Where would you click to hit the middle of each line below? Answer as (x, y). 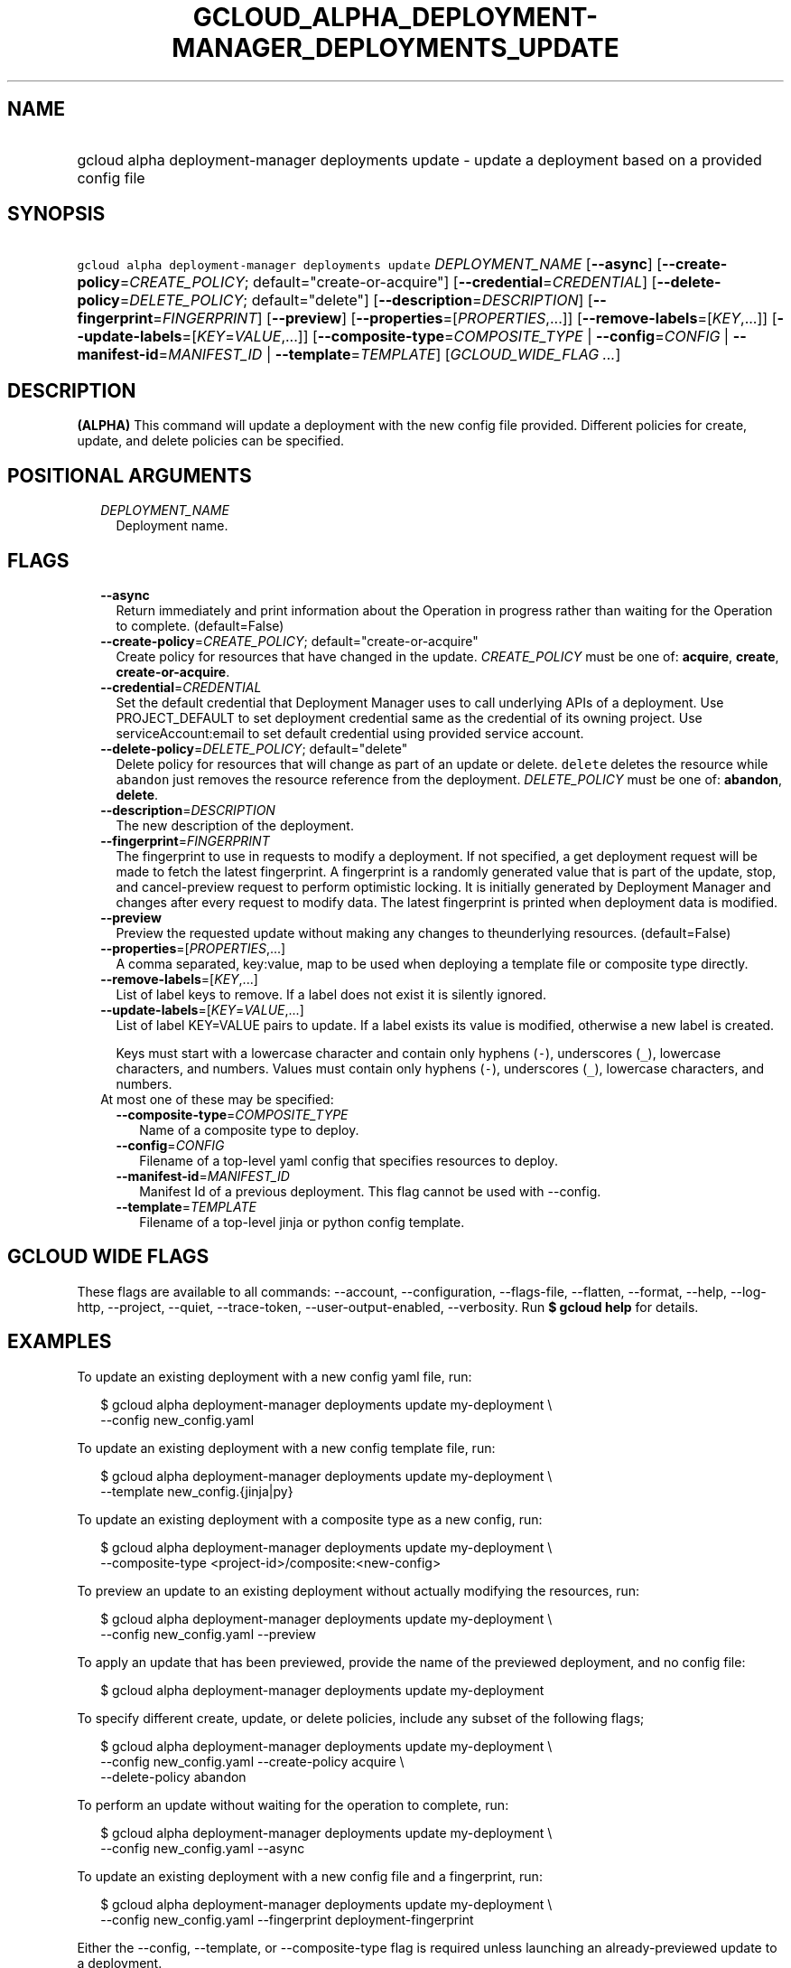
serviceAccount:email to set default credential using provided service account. (350, 733)
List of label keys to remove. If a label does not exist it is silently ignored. (331, 994)
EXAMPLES (60, 1342)
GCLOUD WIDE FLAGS (108, 1257)
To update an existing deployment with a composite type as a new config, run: (310, 1519)
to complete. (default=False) (200, 625)
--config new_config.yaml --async (203, 1848)
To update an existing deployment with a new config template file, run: (286, 1448)
